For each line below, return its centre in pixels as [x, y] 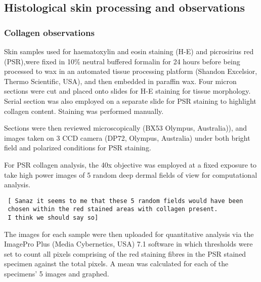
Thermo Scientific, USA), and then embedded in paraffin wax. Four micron [120, 81]
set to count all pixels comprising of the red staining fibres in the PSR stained [125, 253]
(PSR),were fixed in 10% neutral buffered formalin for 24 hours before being [122, 61]
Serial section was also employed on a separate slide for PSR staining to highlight [130, 100]
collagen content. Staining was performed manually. [84, 111]
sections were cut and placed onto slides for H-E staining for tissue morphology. [127, 91]
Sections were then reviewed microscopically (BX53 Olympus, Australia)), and [126, 128]
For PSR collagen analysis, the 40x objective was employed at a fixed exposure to [130, 164]
